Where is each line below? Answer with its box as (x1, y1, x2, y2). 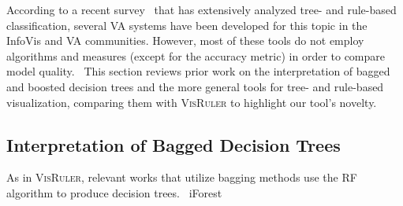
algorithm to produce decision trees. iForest (6, 184, 222, 200)
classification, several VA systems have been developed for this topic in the (6, 17, 368, 33)
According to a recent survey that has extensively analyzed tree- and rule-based (6, 2, 397, 17)
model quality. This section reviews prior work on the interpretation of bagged (6, 63, 390, 79)
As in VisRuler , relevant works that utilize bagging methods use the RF (6, 169, 357, 186)
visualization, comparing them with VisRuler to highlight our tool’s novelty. (6, 94, 377, 110)
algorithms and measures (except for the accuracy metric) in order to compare (6, 47, 386, 64)
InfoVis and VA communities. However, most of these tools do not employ (6, 32, 364, 49)
